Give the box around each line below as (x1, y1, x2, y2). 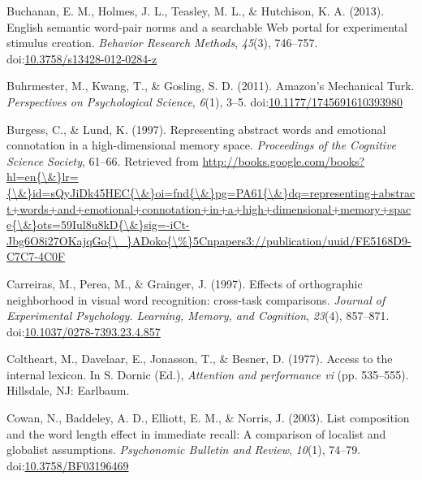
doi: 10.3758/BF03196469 (6, 456, 129, 474)
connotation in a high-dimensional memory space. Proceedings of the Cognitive (6, 136, 397, 154)
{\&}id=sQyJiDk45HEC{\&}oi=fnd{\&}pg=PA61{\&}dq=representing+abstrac (6, 184, 416, 201)
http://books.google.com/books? (202, 152, 365, 169)
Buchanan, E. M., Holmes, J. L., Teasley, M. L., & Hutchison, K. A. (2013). (6, 2, 385, 19)
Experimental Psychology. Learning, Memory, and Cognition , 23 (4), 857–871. (6, 307, 390, 324)
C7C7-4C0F (6, 248, 66, 265)
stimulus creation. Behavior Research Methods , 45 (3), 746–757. (6, 34, 318, 51)
